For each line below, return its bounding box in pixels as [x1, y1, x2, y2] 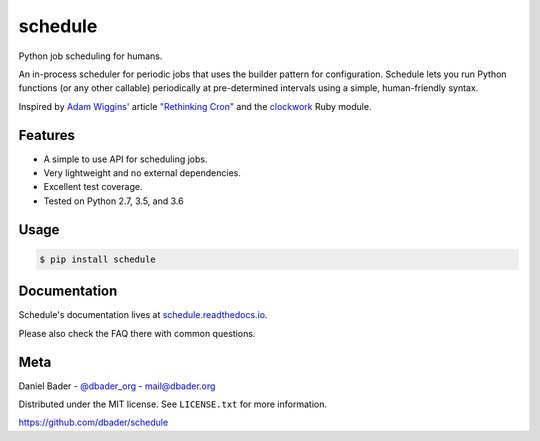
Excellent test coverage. [43, 181, 143, 193]
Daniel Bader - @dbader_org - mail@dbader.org [18, 380, 216, 392]
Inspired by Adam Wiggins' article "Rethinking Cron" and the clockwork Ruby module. [18, 100, 372, 112]
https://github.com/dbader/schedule [18, 416, 169, 429]
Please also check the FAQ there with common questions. [18, 327, 256, 339]
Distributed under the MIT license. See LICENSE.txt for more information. [18, 398, 327, 410]
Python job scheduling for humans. [18, 50, 163, 62]
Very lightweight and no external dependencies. [43, 167, 242, 179]
